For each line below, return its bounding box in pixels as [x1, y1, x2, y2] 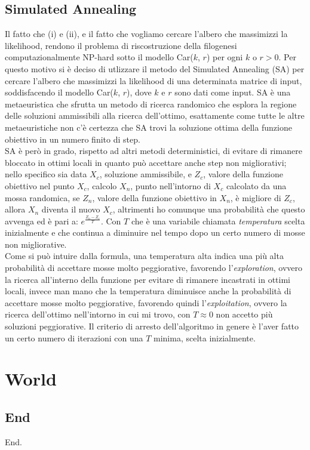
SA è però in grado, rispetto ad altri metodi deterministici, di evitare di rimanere [5, 144, 302, 157]
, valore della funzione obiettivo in [92, 191, 217, 204]
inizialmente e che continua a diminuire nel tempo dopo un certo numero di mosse [5, 226, 305, 239]
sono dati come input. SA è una [174, 86, 291, 98]
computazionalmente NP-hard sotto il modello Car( [5, 51, 194, 63]
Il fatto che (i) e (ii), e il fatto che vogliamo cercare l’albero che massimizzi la [5, 27, 288, 40]
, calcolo [87, 179, 117, 192]
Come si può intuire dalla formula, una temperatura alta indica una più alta [5, 249, 284, 262]
